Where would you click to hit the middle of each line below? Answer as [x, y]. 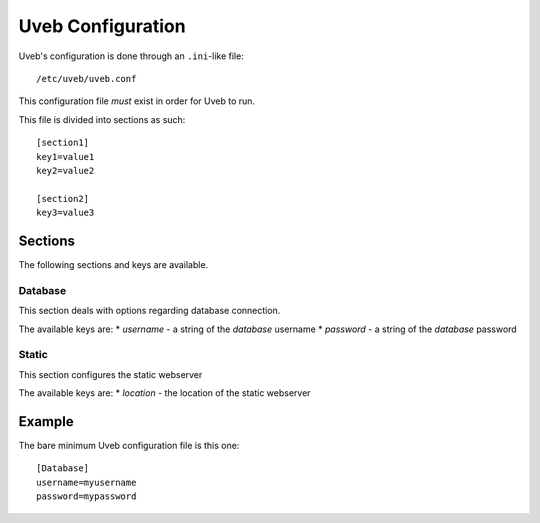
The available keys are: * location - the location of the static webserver [164, 393]
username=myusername [86, 482]
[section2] [63, 198]
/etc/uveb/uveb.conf [86, 78]
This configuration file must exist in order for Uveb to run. [136, 101]
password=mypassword [86, 496]
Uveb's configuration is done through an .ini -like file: [131, 56]
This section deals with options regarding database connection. [149, 311]
